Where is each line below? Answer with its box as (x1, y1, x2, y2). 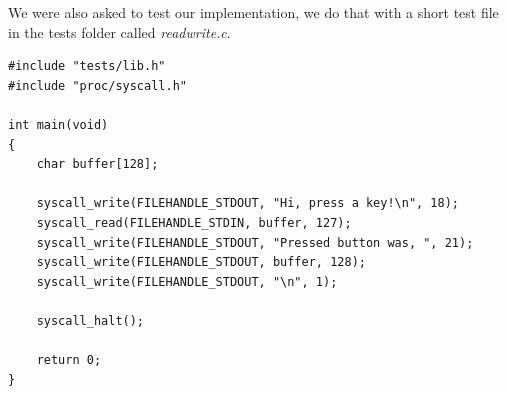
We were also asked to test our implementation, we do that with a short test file (8, 2, 499, 22)
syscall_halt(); (36, 313, 145, 328)
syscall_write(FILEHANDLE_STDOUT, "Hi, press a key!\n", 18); (36, 196, 460, 211)
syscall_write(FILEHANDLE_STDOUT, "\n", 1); (36, 274, 338, 289)
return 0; (36, 353, 102, 368)
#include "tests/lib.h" (8, 59, 166, 74)
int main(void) (8, 117, 109, 132)
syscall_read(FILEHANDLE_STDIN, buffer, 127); (36, 215, 352, 230)
